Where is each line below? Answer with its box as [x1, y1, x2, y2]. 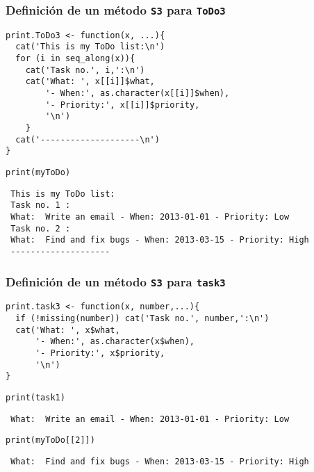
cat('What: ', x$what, [15, 325, 120, 335]
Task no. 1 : [10, 200, 71, 211]
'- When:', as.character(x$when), [35, 336, 195, 347]
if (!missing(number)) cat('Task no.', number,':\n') [15, 314, 270, 324]
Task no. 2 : [10, 223, 71, 234]
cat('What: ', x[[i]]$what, [25, 76, 155, 87]
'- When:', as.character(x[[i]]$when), [45, 88, 230, 99]
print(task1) [6, 392, 65, 402]
